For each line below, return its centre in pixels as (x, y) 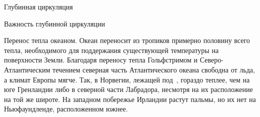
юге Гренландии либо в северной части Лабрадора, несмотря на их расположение (128, 89)
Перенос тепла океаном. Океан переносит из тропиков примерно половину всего (127, 40)
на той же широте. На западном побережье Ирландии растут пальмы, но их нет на (130, 99)
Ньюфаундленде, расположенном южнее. (66, 109)
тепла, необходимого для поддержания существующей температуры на (111, 50)
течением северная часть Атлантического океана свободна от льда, (154, 69)
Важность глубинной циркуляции (54, 23)
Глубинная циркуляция (38, 6)
